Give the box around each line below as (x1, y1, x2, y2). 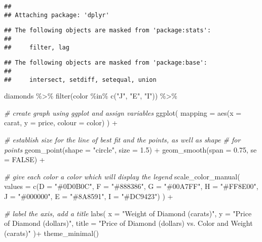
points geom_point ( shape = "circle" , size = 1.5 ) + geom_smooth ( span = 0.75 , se (4, 144, 257, 155)
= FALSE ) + (4, 154, 45, 165)
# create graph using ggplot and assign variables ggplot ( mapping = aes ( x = (4, 107, 242, 118)
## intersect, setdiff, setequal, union (4, 76, 157, 83)
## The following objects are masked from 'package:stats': (4, 27, 211, 34)
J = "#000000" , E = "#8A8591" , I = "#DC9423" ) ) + (4, 191, 173, 201)
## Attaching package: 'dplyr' (4, 11, 109, 19)
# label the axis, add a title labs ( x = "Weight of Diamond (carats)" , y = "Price (4, 208, 252, 218)
